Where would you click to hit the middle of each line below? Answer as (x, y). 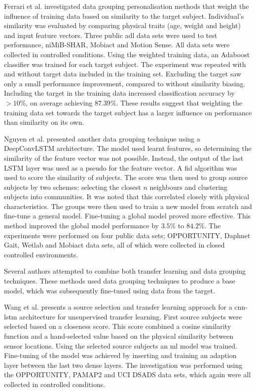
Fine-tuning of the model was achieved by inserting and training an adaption (120, 355)
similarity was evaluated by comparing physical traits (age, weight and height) (122, 25)
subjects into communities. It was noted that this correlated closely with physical (127, 196)
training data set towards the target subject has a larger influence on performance (128, 112)
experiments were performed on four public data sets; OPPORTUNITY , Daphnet (127, 235)
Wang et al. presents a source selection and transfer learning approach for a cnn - (126, 307)
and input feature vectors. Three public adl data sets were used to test (111, 35)
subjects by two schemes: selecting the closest (73, 187)
